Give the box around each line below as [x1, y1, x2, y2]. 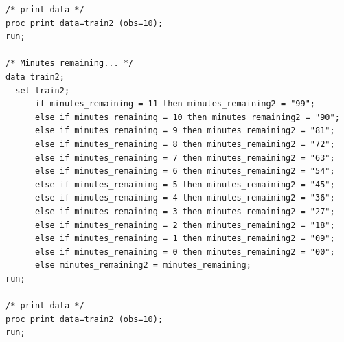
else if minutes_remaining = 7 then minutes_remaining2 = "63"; [34, 152, 335, 163]
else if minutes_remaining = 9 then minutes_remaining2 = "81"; [34, 126, 335, 136]
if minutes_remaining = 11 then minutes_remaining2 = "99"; [34, 99, 316, 109]
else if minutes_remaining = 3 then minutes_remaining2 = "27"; [34, 206, 335, 216]
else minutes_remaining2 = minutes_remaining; [34, 260, 251, 271]
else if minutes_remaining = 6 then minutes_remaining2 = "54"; [34, 166, 335, 176]
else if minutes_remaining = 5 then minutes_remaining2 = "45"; [34, 179, 335, 190]
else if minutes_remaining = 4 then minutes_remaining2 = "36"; [34, 193, 335, 203]
